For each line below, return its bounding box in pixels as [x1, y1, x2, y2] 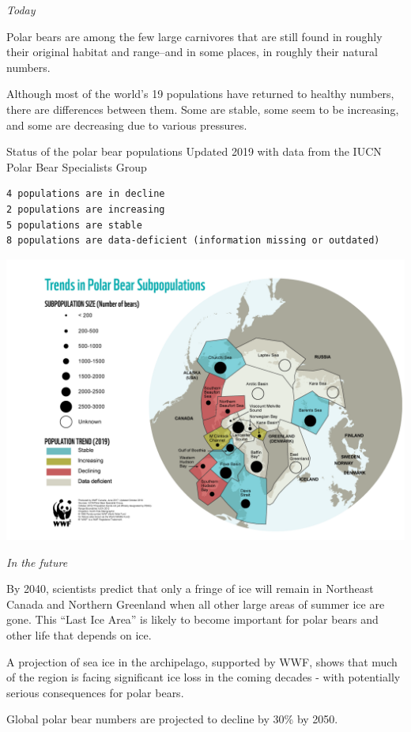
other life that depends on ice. [6, 627, 152, 643]
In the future [6, 553, 68, 570]
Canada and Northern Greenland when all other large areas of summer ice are [6, 595, 385, 612]
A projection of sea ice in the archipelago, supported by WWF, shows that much [6, 653, 398, 670]
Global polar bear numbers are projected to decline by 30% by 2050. [6, 711, 338, 727]
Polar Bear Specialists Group [6, 158, 147, 175]
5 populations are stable [6, 219, 142, 231]
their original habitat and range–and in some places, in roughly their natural [6, 43, 378, 60]
